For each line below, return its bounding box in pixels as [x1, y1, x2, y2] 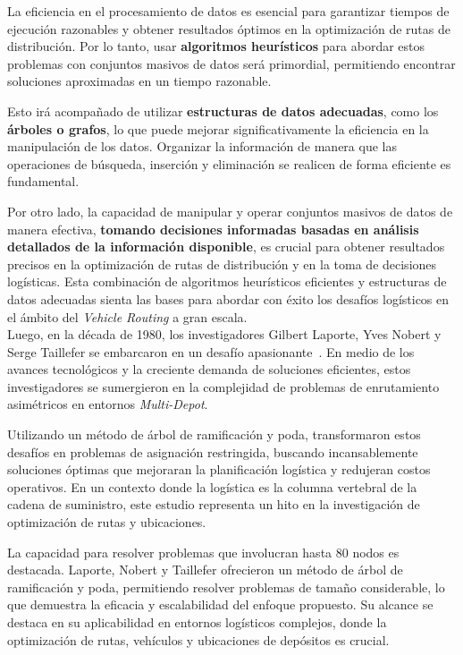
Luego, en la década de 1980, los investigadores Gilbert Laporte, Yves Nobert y [7, 325, 442, 344]
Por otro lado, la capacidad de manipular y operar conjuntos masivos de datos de [7, 201, 453, 220]
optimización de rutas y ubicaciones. [7, 513, 206, 532]
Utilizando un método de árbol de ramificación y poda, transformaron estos [7, 425, 421, 444]
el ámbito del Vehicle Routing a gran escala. [7, 307, 248, 326]
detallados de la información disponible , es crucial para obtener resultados [7, 237, 445, 256]
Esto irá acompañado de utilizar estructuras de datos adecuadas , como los [7, 101, 439, 120]
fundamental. [7, 172, 80, 191]
